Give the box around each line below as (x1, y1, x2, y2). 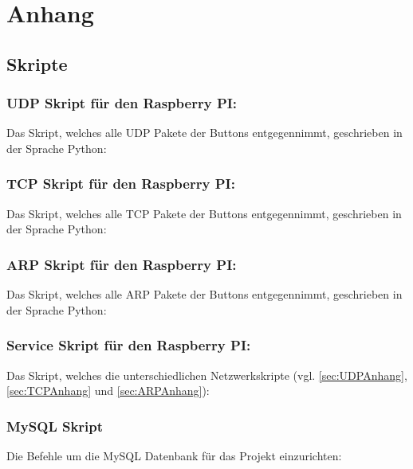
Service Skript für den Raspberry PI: (6, 335, 251, 355)
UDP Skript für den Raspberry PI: (6, 93, 238, 113)
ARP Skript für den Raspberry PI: (6, 254, 237, 274)
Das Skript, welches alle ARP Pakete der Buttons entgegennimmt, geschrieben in (6, 286, 403, 303)
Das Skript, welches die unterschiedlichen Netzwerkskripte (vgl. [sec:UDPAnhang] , (6, 366, 407, 383)
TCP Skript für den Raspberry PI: (6, 174, 235, 193)
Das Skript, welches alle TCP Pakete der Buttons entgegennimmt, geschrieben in (6, 205, 402, 221)
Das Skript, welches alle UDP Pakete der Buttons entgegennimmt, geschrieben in (6, 124, 403, 141)
